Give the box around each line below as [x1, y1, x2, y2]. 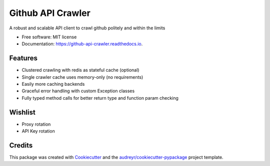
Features [9, 54, 37, 62]
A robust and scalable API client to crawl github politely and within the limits [9, 25, 165, 31]
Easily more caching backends [21, 81, 85, 87]
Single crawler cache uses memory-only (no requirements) [21, 74, 143, 80]
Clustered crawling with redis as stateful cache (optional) [21, 67, 139, 73]
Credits [9, 141, 33, 150]
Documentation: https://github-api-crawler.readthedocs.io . [21, 41, 143, 47]
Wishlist [9, 108, 36, 117]
